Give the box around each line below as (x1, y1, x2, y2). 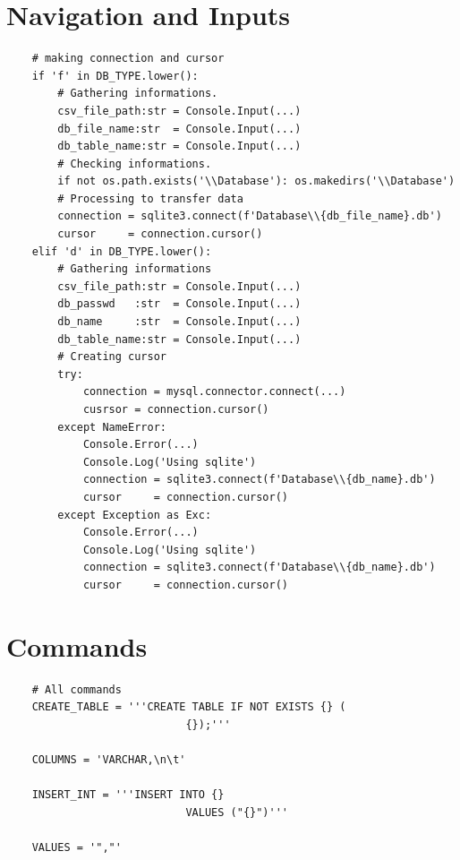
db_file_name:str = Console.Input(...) (57, 122, 302, 135)
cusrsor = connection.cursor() (82, 403, 269, 416)
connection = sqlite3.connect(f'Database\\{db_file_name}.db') (57, 210, 442, 223)
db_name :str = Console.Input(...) (57, 315, 302, 329)
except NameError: (57, 420, 166, 434)
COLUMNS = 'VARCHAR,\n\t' (31, 753, 186, 767)
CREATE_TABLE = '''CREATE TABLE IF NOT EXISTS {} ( (31, 701, 346, 714)
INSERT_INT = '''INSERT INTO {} (31, 788, 225, 802)
